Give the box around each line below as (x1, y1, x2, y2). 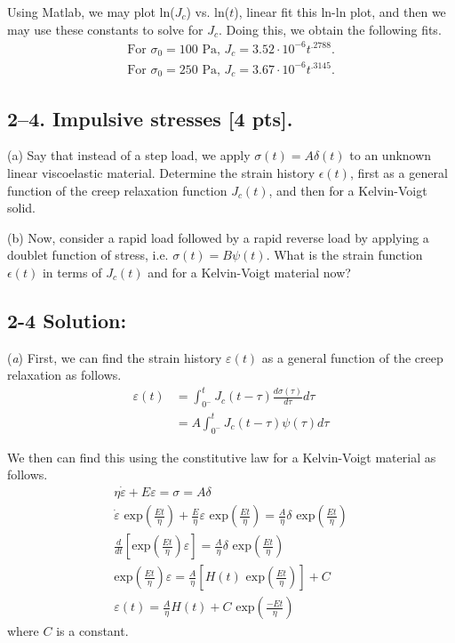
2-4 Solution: (7, 306, 127, 334)
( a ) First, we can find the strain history (7, 348, 222, 366)
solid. (7, 198, 36, 217)
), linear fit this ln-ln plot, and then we (234, 3, 446, 20)
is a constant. (56, 622, 129, 640)
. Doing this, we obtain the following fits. (218, 20, 442, 38)
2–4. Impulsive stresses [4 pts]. (7, 104, 293, 132)
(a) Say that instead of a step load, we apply (7, 146, 251, 165)
